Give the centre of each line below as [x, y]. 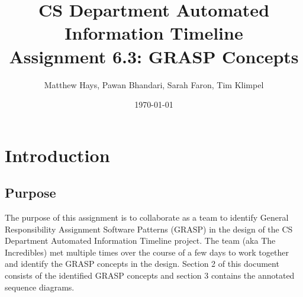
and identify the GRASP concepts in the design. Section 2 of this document [142, 264]
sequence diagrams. [40, 287]
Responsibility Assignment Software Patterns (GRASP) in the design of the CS [149, 229]
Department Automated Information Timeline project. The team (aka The [140, 240]
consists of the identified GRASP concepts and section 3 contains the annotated [150, 275]
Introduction [57, 155]
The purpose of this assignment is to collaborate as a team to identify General [147, 217]
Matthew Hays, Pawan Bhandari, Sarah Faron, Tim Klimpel [154, 84]
